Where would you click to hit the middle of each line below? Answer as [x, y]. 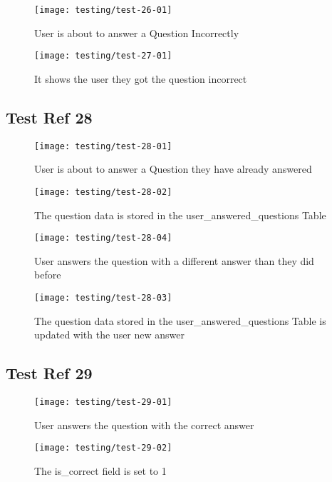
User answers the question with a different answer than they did [174, 260]
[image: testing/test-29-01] [103, 402]
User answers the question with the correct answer [144, 425]
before [48, 275]
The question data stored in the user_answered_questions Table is [180, 320]
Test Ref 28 [49, 117]
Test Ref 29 [49, 373]
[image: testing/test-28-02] [103, 192]
